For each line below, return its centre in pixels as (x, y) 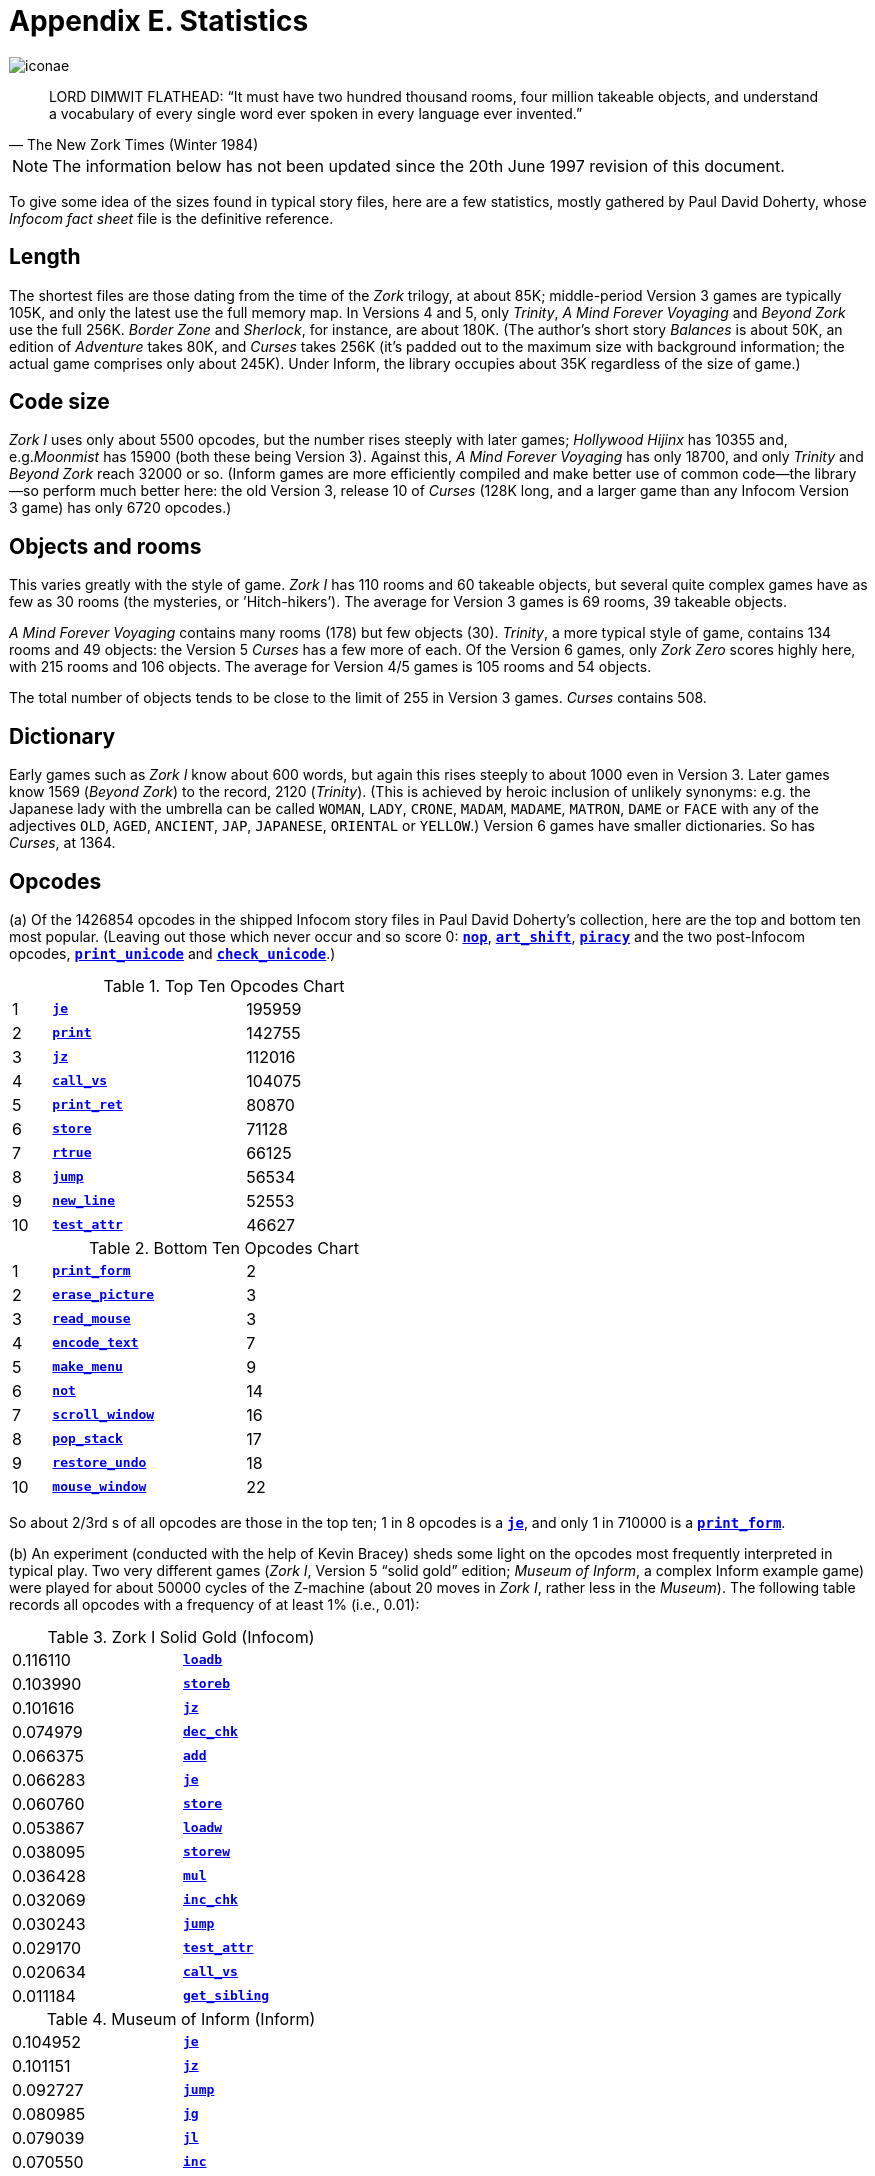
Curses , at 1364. (62, 843)
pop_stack (87, 1439)
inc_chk (210, 1900)
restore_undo (99, 1463)
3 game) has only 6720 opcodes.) (120, 508)
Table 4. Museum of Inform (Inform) (181, 2018)
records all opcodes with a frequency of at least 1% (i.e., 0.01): (214, 1604)
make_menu (87, 1367)
